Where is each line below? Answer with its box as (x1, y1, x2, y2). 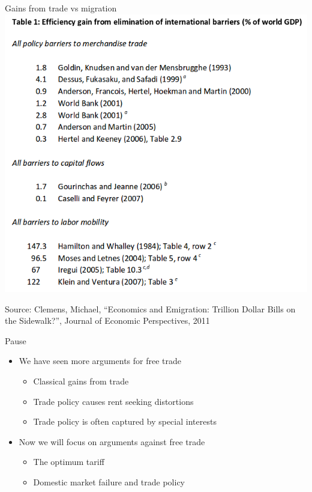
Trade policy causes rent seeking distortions (33, 395, 194, 407)
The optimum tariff (33, 455, 104, 468)
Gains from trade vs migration (5, 2, 117, 14)
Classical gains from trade (33, 374, 129, 387)
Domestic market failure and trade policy (33, 475, 185, 488)
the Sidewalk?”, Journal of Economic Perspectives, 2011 (5, 314, 210, 327)
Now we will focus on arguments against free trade (19, 435, 205, 448)
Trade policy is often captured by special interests (33, 415, 217, 428)
